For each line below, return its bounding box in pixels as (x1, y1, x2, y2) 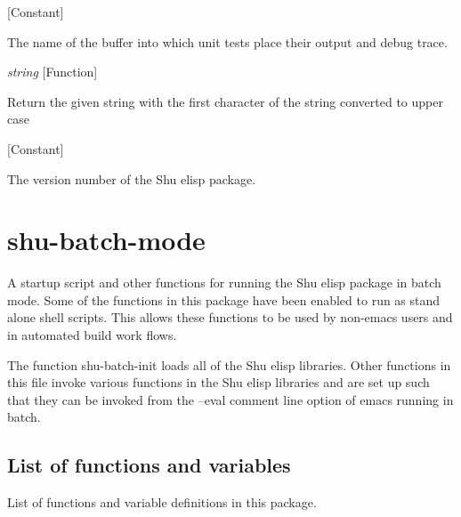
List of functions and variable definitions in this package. (7, 493, 317, 512)
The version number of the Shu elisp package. (7, 169, 256, 188)
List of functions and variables (7, 451, 291, 479)
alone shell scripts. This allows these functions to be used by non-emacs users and (7, 308, 453, 327)
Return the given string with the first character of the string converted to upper (7, 92, 443, 110)
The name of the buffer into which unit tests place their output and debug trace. (7, 32, 448, 51)
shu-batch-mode (7, 222, 206, 258)
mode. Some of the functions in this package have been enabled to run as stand (7, 290, 441, 309)
